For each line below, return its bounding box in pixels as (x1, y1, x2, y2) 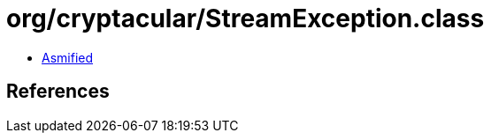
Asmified (42, 49, 94, 65)
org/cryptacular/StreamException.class (6, 4, 485, 33)
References (6, 80, 110, 103)
